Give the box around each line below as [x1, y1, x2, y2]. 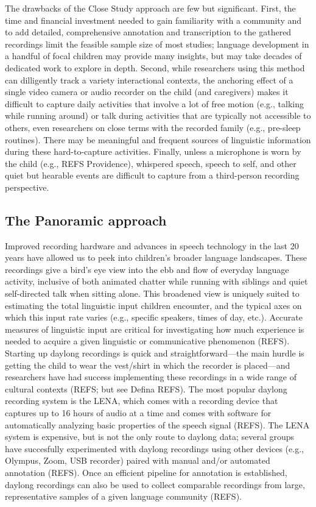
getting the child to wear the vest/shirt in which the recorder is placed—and [5, 358, 290, 371]
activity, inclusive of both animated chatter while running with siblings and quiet [5, 275, 308, 288]
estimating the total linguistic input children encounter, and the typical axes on [5, 299, 302, 311]
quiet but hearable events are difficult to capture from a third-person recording [5, 169, 300, 182]
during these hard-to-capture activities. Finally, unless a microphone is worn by [5, 145, 301, 158]
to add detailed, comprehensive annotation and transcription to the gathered [5, 26, 292, 38]
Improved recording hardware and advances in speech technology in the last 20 [5, 239, 299, 252]
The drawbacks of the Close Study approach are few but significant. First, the [5, 2, 296, 14]
